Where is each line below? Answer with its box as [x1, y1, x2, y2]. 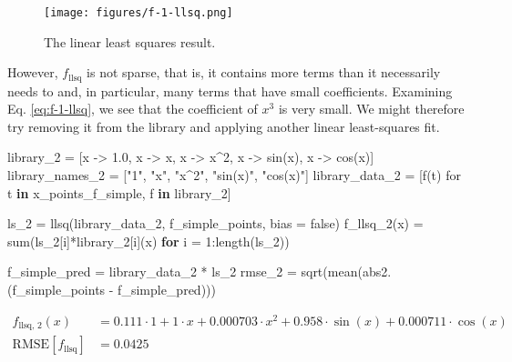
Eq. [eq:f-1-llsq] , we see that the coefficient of [7, 99, 258, 118]
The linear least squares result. [44, 32, 216, 51]
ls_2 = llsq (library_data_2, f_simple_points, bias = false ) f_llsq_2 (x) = [7, 214, 424, 233]
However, [7, 63, 58, 82]
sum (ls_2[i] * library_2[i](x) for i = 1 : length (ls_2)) [7, 231, 290, 250]
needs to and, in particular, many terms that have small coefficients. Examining [7, 81, 453, 100]
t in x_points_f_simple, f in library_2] [7, 183, 231, 202]
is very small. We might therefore [278, 99, 465, 118]
